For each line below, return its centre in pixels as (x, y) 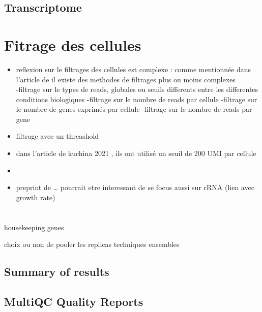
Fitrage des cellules (73, 44)
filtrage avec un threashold (57, 136)
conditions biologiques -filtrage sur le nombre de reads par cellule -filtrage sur (137, 99)
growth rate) (36, 197)
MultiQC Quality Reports (74, 301)
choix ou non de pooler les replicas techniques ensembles (92, 244)
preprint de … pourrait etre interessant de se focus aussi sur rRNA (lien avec (135, 187)
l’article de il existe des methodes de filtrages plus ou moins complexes (126, 79)
